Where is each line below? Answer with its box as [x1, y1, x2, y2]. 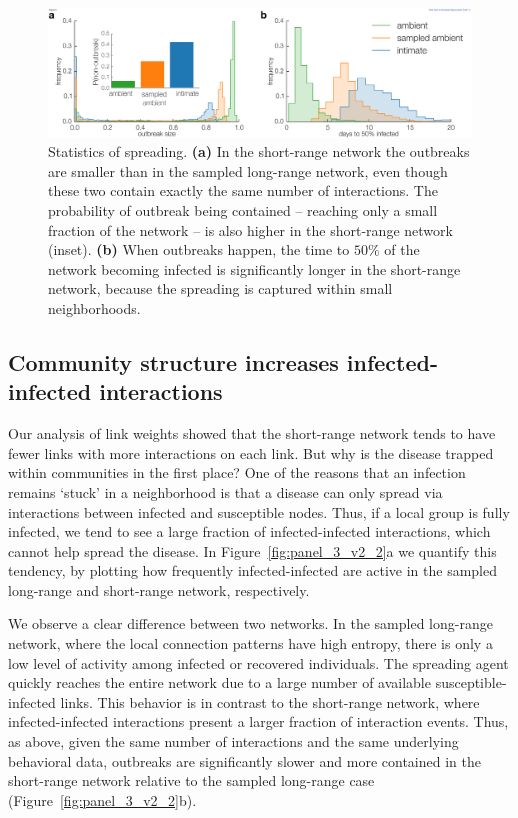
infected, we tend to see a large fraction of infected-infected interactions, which [8, 521, 491, 542]
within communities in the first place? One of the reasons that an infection [8, 462, 466, 483]
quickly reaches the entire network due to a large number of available [8, 672, 431, 693]
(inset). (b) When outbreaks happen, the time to [48, 239, 350, 260]
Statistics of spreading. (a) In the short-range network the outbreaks [48, 141, 470, 162]
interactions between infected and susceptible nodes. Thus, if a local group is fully [8, 501, 510, 522]
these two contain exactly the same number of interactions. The [48, 180, 438, 201]
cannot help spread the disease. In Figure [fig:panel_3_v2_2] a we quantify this [8, 540, 497, 561]
